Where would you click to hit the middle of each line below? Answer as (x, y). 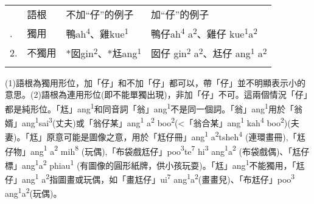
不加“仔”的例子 (100, 14)
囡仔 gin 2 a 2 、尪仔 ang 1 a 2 (209, 53)
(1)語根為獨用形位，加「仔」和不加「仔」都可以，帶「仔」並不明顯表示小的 (155, 82)
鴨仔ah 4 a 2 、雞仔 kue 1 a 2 (204, 33)
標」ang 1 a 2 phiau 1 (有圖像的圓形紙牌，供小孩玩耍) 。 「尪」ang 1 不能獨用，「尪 (155, 164)
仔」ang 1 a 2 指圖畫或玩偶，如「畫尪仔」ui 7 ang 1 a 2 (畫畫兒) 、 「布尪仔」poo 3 (150, 178)
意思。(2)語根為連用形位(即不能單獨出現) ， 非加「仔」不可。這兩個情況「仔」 (156, 94)
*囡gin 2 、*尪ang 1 (104, 53)
